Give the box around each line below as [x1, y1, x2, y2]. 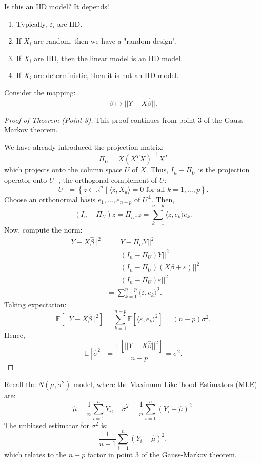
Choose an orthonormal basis [4, 194, 96, 204]
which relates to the [4, 449, 67, 460]
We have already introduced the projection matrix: [4, 141, 164, 152]
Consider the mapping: [4, 87, 76, 98]
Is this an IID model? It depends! [4, 1, 109, 11]
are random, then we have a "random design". [34, 35, 177, 46]
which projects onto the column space [4, 164, 123, 175]
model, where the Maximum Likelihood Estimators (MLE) [73, 379, 257, 390]
